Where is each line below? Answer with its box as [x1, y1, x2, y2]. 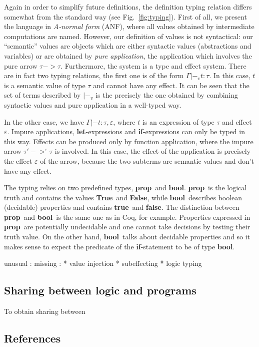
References [4, 330, 61, 346]
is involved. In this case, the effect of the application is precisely [54, 146, 250, 156]
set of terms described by [4, 90, 81, 100]
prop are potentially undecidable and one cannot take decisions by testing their [4, 221, 250, 232]
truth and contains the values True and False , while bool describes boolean [4, 192, 242, 202]
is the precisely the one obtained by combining [95, 90, 238, 100]
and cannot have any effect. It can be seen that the [93, 80, 249, 90]
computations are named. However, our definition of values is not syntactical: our [4, 31, 253, 41]
